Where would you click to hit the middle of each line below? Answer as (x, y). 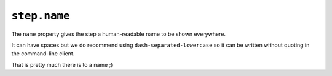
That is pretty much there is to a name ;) (62, 64)
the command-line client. (43, 54)
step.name (41, 16)
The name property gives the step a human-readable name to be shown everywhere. (118, 34)
